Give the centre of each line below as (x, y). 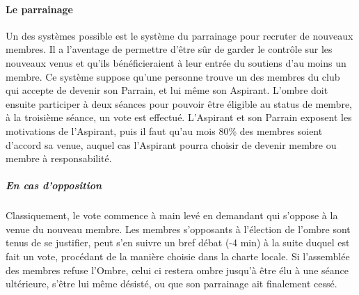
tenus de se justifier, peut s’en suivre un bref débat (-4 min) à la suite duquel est (178, 242)
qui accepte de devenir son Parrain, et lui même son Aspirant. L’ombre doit (167, 90)
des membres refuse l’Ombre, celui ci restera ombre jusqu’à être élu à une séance (177, 270)
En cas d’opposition (54, 185)
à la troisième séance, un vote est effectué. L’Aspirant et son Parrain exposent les (179, 117)
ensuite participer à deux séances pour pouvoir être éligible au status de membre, (179, 103)
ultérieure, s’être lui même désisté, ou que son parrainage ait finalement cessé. (171, 284)
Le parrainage (39, 9)
